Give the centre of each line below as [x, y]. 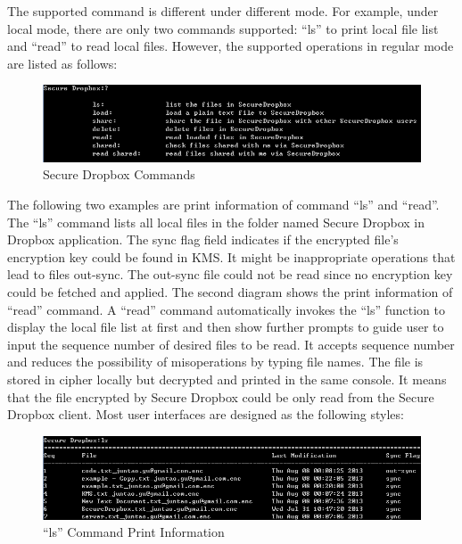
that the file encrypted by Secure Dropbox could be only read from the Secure [221, 396]
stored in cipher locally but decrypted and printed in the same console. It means [227, 379]
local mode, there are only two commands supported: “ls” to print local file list [223, 28]
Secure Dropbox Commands [119, 174]
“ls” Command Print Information [134, 532]
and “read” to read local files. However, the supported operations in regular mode [231, 46]
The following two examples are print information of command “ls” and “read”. [223, 205]
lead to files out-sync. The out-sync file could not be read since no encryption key [230, 274]
